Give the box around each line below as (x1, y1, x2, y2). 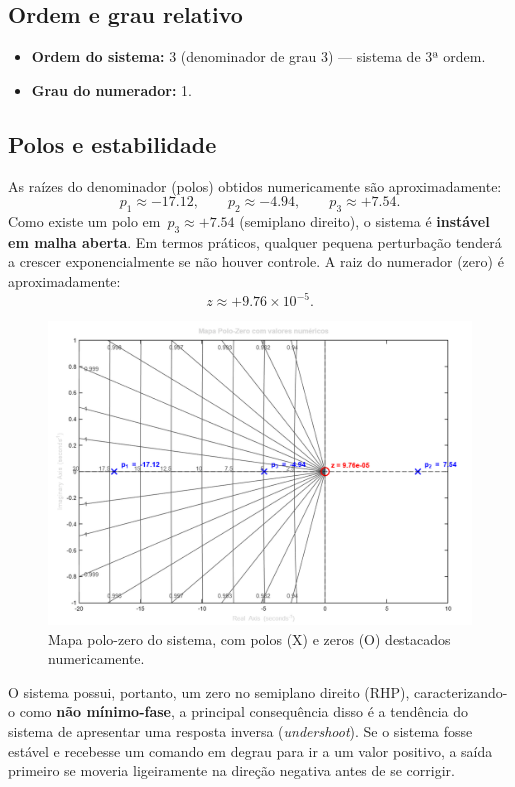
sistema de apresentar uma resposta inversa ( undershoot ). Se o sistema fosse (8, 720, 473, 741)
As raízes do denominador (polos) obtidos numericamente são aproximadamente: (8, 175, 502, 196)
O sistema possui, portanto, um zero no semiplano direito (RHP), (8, 681, 410, 702)
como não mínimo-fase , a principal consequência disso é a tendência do (19, 701, 468, 722)
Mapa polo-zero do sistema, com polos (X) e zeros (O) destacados (48, 628, 451, 649)
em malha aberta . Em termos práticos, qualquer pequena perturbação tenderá (8, 231, 502, 252)
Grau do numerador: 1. (31, 79, 192, 100)
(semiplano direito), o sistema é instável (239, 210, 490, 231)
